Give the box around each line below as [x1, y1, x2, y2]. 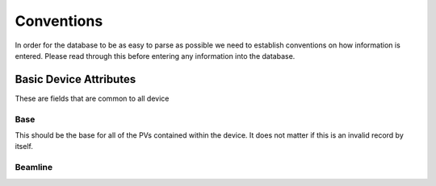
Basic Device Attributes [15, 72, 136, 86]
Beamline [15, 162, 52, 173]
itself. [15, 142, 34, 151]
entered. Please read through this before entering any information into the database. [15, 51, 296, 60]
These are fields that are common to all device [15, 93, 170, 103]
